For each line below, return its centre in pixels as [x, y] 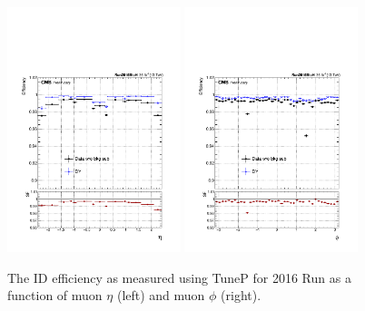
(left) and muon [161, 295]
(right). [241, 295]
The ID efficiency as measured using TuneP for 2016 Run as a [179, 277]
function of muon [55, 295]
